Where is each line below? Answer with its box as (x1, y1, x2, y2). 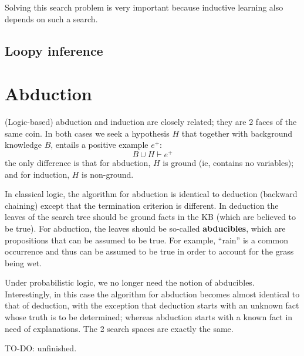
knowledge (5, 138, 42, 151)
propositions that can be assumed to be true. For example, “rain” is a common (5, 233, 288, 246)
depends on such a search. (5, 12, 98, 25)
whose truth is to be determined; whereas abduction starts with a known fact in (5, 311, 293, 323)
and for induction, (5, 168, 70, 180)
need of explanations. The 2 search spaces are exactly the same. (5, 322, 234, 334)
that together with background (181, 127, 293, 139)
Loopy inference (5, 41, 103, 59)
